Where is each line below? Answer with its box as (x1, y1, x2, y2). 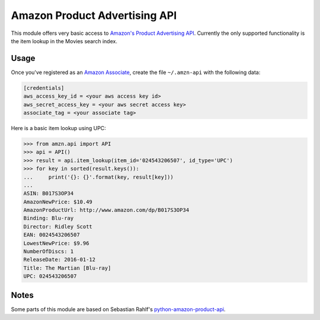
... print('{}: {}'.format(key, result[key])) (23, 173, 174, 180)
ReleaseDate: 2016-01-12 (23, 256, 96, 263)
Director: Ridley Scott (23, 223, 93, 230)
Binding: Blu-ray (23, 215, 74, 222)
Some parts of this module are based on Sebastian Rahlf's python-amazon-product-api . (11, 305, 226, 313)
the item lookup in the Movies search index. (11, 37, 118, 44)
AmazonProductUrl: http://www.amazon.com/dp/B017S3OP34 (23, 207, 190, 214)
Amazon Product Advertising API (11, 9, 177, 22)
